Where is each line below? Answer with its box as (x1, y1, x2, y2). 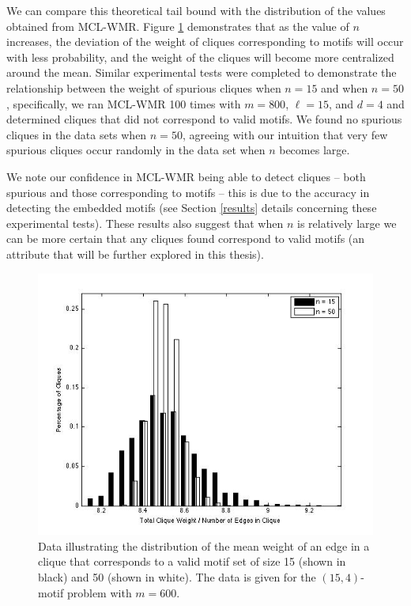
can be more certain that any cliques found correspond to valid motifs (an (6, 230, 365, 247)
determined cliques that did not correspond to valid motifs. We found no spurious (6, 111, 402, 127)
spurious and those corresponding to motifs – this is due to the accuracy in (6, 184, 370, 200)
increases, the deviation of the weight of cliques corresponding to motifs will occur (6, 33, 404, 50)
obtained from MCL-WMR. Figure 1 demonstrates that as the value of (6, 17, 349, 34)
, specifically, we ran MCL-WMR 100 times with (6, 95, 241, 112)
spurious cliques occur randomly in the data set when (6, 142, 266, 158)
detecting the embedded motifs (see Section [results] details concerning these (6, 199, 377, 216)
